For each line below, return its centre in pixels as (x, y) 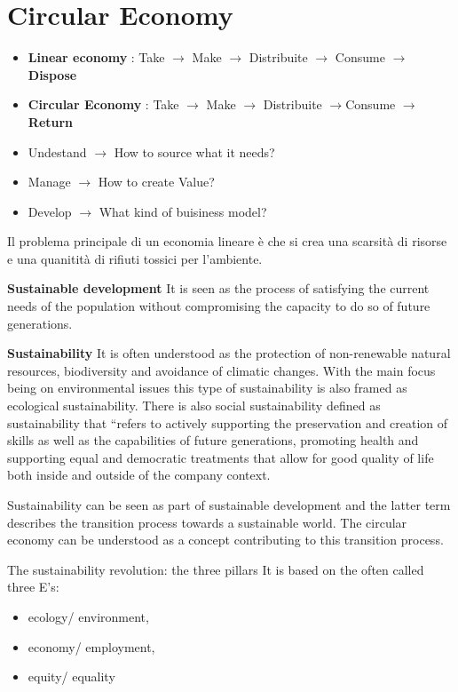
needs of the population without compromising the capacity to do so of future (219, 306)
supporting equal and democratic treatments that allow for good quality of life (221, 457)
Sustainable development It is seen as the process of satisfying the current (218, 288)
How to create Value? (156, 182)
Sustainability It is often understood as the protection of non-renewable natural (229, 353)
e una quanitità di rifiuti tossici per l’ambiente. (135, 258)
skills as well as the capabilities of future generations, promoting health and (213, 440)
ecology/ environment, (88, 616)
